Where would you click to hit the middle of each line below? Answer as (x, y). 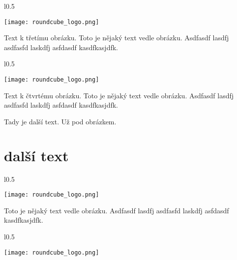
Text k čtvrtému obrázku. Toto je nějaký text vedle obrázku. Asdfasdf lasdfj (119, 95)
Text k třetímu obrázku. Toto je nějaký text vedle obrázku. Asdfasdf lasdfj (117, 38)
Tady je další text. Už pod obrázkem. (60, 121)
